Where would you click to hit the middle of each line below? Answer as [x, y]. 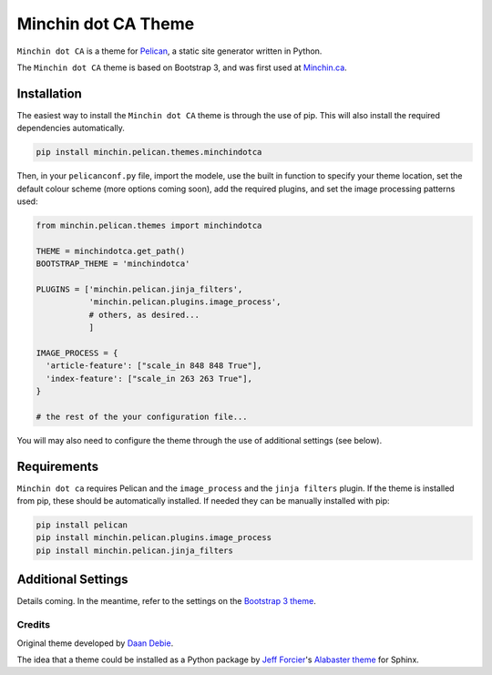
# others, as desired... [144, 315]
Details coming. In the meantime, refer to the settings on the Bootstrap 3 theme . [166, 601]
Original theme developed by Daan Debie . [95, 643]
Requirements [58, 466]
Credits [33, 625]
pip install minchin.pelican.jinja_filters [135, 550]
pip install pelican [82, 525]
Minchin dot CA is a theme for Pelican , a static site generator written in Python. [169, 51]
